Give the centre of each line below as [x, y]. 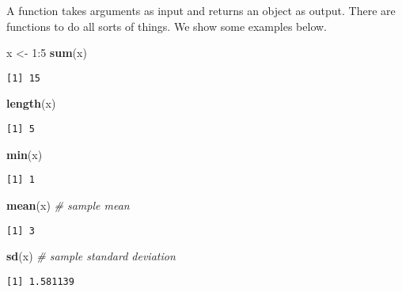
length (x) [31, 103]
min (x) [25, 154]
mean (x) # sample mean [68, 205]
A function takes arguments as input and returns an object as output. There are [201, 10]
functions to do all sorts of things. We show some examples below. [167, 26]
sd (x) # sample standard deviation [91, 256]
